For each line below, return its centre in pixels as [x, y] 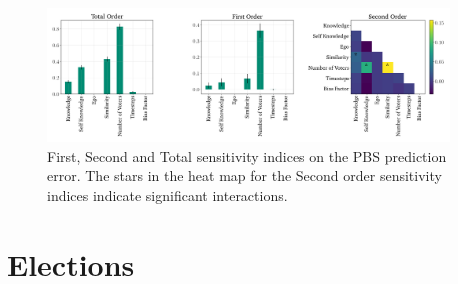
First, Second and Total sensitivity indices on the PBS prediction [247, 155]
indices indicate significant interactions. [167, 194]
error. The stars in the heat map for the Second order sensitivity [244, 175]
